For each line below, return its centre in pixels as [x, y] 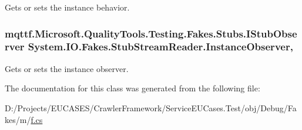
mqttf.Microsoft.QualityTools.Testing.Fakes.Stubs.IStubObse [151, 33]
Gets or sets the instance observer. [67, 68]
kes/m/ [18, 119]
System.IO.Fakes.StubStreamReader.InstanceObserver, [160, 47]
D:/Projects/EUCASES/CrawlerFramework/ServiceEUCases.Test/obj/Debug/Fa [151, 107]
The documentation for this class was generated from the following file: [132, 88]
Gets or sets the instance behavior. [67, 7]
